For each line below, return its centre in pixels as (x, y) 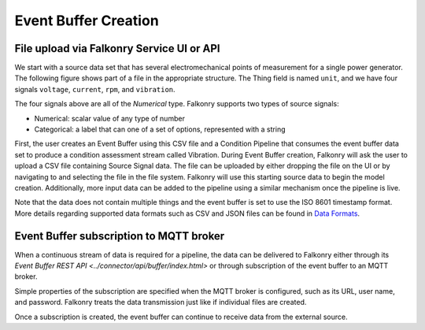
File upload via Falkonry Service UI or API (117, 48)
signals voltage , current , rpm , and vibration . (95, 89)
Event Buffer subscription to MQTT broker (120, 236)
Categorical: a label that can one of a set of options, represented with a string (160, 129)
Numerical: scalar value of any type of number (109, 118)
